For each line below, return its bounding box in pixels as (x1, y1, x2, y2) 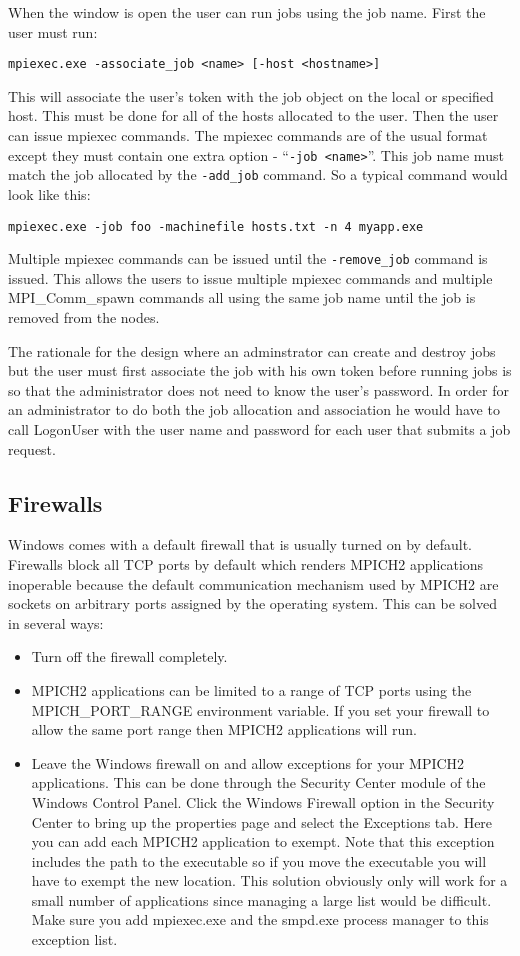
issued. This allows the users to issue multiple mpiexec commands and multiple (8, 267, 493, 288)
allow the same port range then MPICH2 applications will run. (31, 719, 417, 740)
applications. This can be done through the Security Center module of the (31, 772, 486, 793)
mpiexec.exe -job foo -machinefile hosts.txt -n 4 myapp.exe (8, 219, 424, 234)
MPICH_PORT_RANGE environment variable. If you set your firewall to (31, 699, 490, 720)
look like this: (8, 183, 91, 204)
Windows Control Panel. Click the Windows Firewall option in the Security (31, 791, 495, 812)
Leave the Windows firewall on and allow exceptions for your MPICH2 (31, 752, 465, 773)
